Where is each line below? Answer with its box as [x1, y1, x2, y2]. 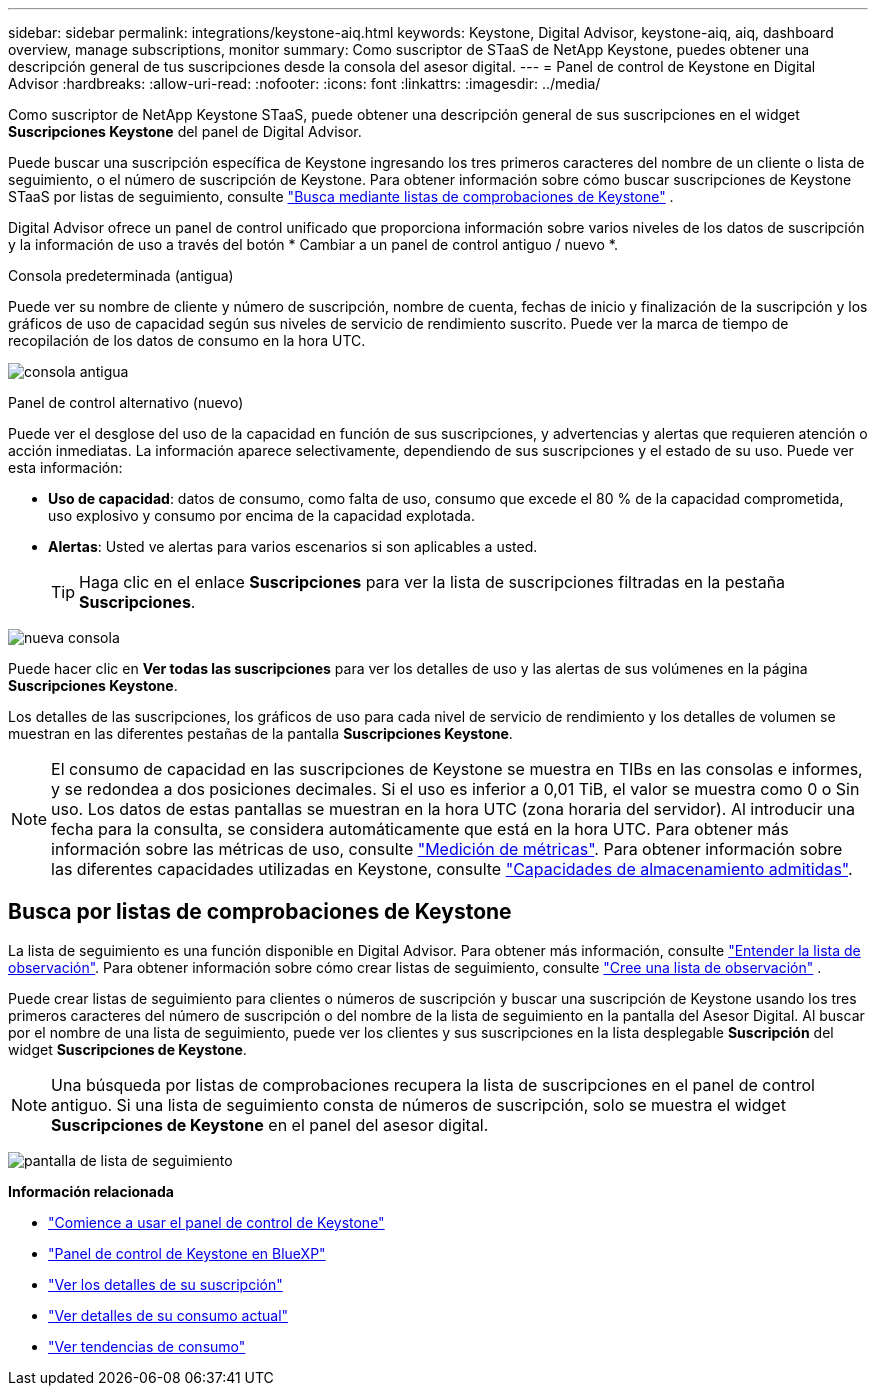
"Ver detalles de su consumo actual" [48, 1306, 289, 1324]
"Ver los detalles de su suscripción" [48, 1275, 283, 1293]
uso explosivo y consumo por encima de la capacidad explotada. [48, 507, 475, 524]
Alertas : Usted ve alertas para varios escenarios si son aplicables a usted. [48, 538, 538, 555]
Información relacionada [8, 1182, 174, 1200]
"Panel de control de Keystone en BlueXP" [48, 1244, 326, 1262]
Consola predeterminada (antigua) [8, 267, 234, 284]
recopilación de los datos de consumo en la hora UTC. [8, 332, 366, 349]
